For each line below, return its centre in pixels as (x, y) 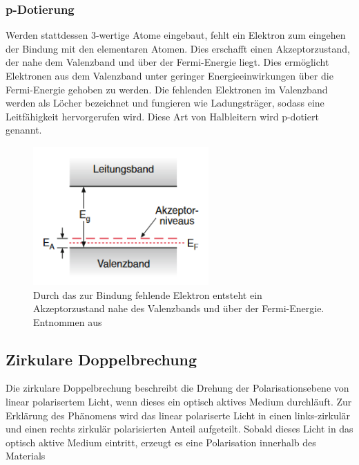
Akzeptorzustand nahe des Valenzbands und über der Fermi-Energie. (179, 308)
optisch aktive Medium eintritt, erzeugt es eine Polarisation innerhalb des (161, 442)
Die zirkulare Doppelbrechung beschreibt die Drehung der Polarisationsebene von (177, 388)
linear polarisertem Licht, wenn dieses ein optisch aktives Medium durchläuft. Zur (179, 402)
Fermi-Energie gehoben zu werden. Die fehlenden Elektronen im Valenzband (167, 89)
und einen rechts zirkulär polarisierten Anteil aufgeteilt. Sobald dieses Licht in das (179, 429)
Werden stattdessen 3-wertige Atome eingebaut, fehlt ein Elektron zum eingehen (176, 35)
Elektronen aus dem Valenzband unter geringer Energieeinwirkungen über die (169, 75)
